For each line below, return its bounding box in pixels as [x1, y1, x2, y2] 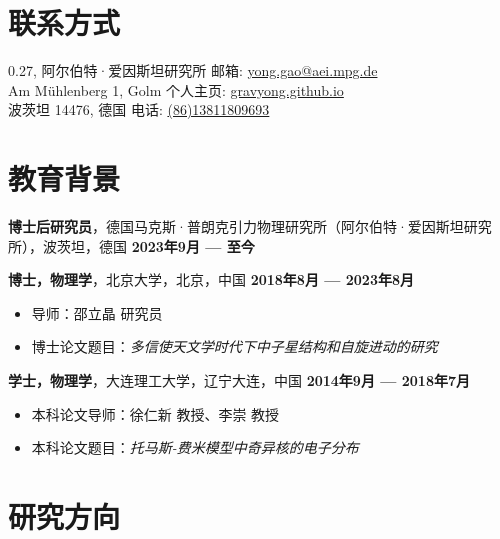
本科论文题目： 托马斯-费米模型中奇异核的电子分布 [31, 437, 359, 458]
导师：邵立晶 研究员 [31, 302, 163, 323]
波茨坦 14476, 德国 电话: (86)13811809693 [8, 99, 270, 120]
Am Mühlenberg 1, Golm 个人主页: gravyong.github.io [8, 79, 344, 100]
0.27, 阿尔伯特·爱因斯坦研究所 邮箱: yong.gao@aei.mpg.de [8, 60, 378, 81]
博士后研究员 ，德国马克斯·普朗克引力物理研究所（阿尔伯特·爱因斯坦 [8, 216, 464, 237]
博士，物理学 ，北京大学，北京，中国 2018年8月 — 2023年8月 [8, 269, 414, 290]
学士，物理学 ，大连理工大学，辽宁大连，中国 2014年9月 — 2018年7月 [8, 370, 470, 390]
